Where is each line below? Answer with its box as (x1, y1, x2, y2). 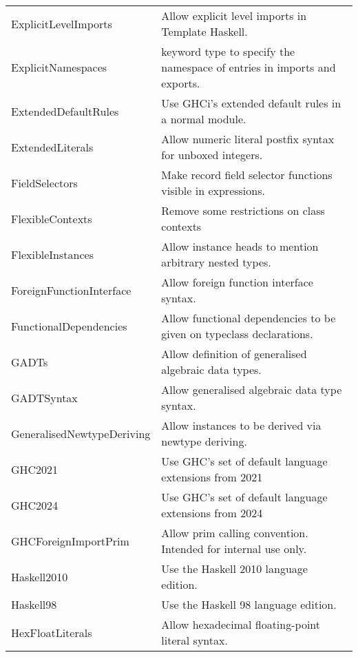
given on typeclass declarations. (161, 326, 313, 342)
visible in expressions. (161, 182, 265, 198)
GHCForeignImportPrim (11, 532, 129, 549)
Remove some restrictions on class (161, 202, 325, 218)
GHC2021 (11, 461, 59, 477)
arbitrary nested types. (161, 254, 271, 270)
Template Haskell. (161, 23, 248, 39)
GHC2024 (11, 497, 59, 513)
